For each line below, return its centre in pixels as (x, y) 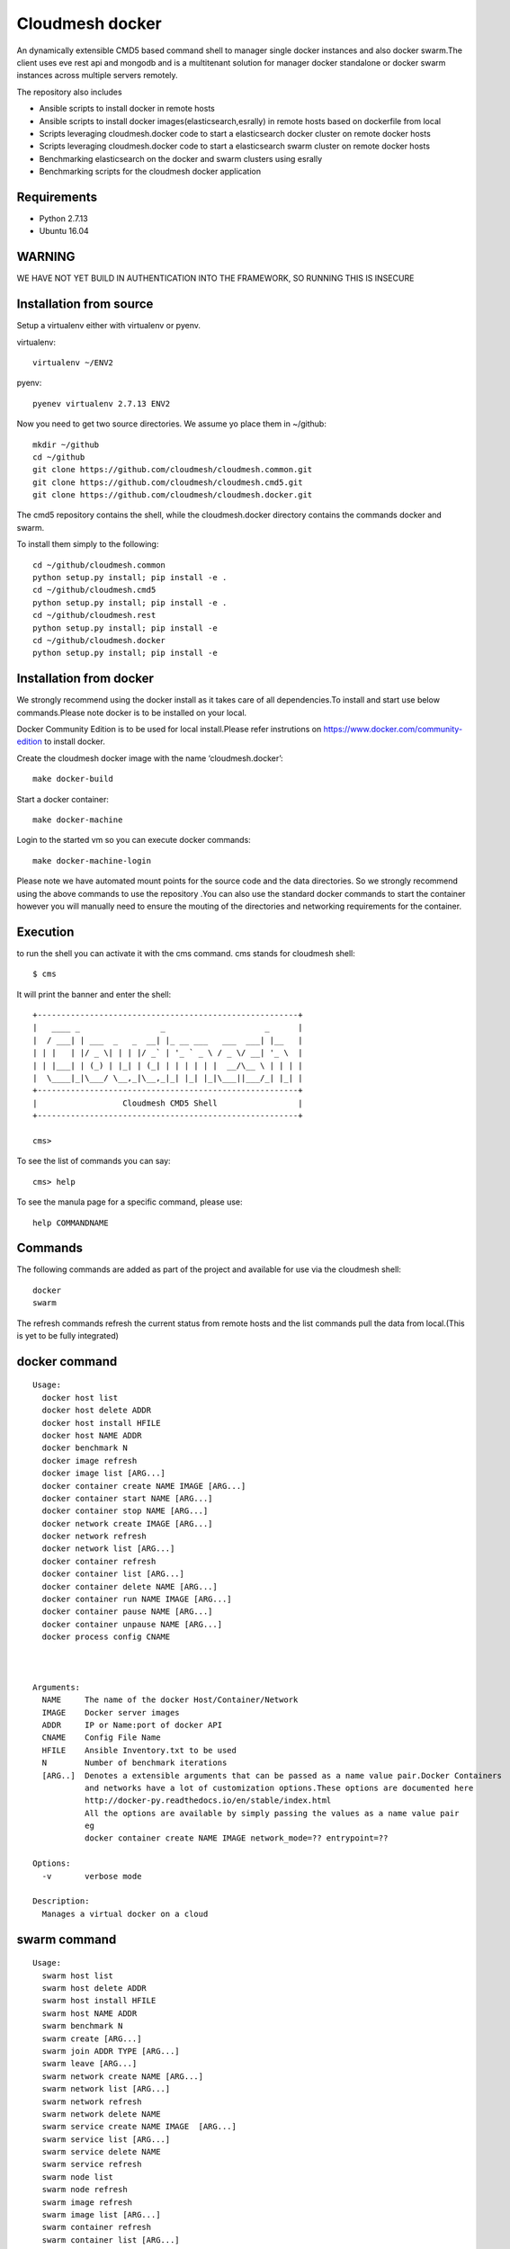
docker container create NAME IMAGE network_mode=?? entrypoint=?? (236, 1838)
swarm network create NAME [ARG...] (123, 2076)
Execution (45, 932)
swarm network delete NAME (101, 2114)
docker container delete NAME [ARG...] (130, 1586)
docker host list (80, 1398)
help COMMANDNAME (71, 1223)
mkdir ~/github (66, 444)
